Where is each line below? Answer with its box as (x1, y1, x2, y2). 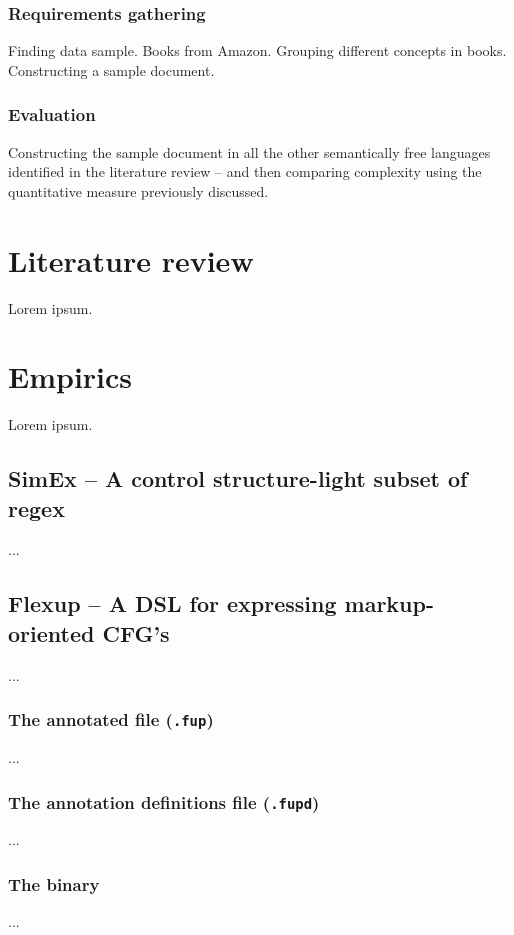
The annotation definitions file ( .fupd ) (8, 789, 320, 814)
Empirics (8, 356, 133, 397)
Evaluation (8, 102, 96, 127)
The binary (8, 871, 100, 896)
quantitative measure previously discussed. (8, 180, 269, 201)
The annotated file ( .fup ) (8, 707, 214, 732)
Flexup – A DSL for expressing (8, 588, 337, 619)
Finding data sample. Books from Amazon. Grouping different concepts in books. (8, 40, 507, 61)
